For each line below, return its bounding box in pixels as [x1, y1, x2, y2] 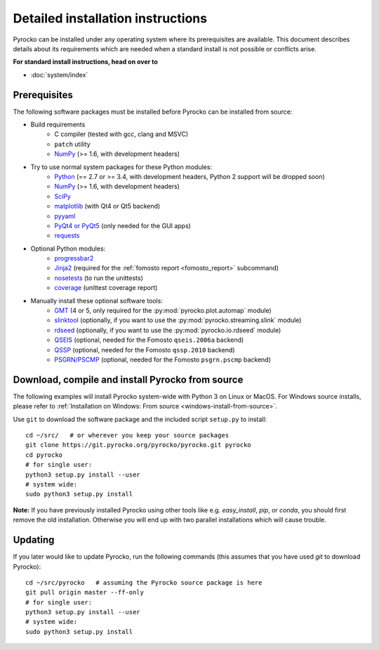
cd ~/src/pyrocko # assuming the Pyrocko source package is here [25, 578, 262, 586]
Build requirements [30, 120, 86, 129]
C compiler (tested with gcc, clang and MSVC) [54, 130, 189, 138]
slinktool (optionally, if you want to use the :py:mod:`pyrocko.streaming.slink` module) [54, 316, 302, 324]
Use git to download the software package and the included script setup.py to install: [13, 415, 267, 423]
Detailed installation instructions [13, 11, 207, 26]
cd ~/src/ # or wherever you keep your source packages [25, 432, 230, 439]
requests [54, 232, 80, 240]
